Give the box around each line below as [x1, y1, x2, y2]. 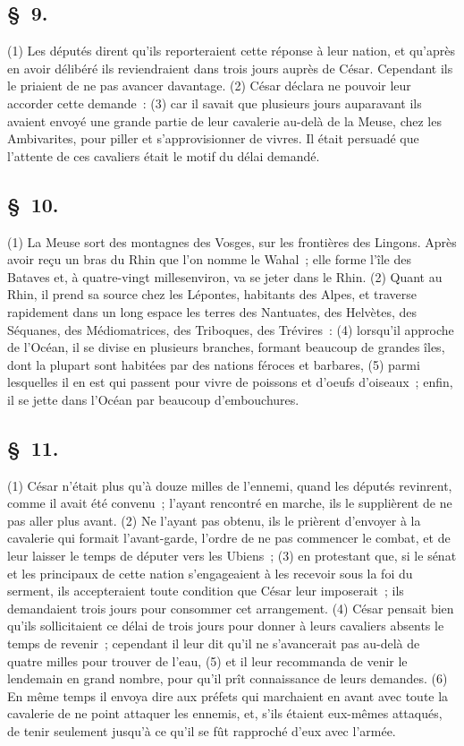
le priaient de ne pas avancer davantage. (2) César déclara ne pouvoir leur [7, 76, 411, 95]
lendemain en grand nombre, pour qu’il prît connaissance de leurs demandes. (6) [7, 669, 448, 688]
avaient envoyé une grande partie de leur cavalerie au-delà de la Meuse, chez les [7, 111, 442, 130]
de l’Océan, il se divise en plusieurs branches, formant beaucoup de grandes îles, [7, 338, 445, 356]
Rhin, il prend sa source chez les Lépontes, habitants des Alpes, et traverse [7, 285, 418, 304]
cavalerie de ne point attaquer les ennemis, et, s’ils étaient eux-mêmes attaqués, [7, 704, 443, 723]
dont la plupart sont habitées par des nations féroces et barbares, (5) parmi [7, 355, 420, 373]
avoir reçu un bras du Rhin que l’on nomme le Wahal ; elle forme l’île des [7, 250, 412, 269]
